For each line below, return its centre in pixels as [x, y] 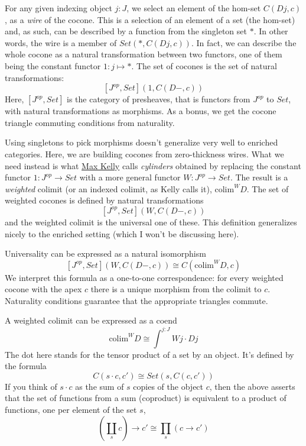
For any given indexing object [58, 8]
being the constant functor [53, 65]
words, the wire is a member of [61, 42]
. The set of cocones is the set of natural [204, 65]
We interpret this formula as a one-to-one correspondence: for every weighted [144, 277]
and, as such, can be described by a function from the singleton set [126, 31]
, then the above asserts [252, 386]
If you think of [31, 386]
